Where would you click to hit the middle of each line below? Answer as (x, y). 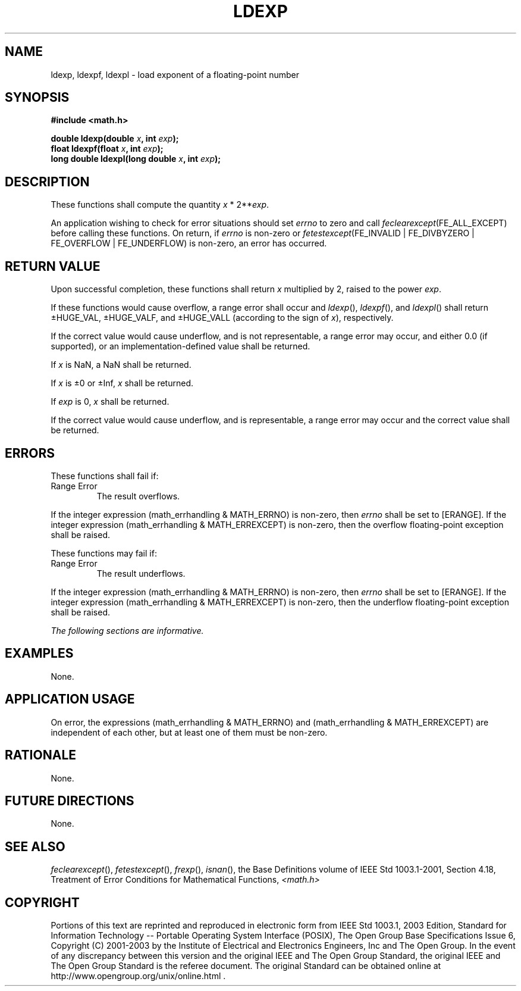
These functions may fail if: (104, 553)
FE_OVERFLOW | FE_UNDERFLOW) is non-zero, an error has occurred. (189, 243)
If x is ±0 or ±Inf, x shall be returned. (122, 383)
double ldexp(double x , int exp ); (115, 139)
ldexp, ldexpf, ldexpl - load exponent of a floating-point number (175, 74)
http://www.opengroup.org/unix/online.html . (138, 976)
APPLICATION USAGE (70, 699)
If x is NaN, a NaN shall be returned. (121, 365)
